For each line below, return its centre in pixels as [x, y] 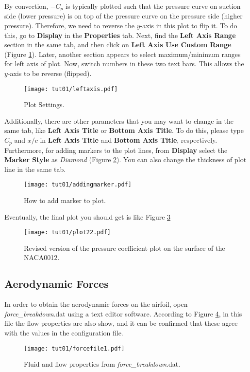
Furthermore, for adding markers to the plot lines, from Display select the [116, 150]
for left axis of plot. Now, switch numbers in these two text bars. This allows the [124, 64]
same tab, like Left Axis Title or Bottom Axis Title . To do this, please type [124, 130]
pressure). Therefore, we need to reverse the [69, 26]
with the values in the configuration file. [64, 332]
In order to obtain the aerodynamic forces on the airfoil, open [96, 304]
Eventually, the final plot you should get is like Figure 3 [88, 216]
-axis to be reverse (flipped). [50, 73]
